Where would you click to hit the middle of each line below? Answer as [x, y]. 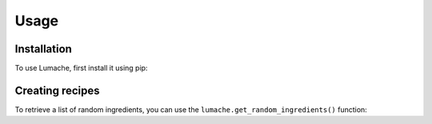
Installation [43, 49]
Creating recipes [57, 90]
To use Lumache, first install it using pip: [81, 68]
